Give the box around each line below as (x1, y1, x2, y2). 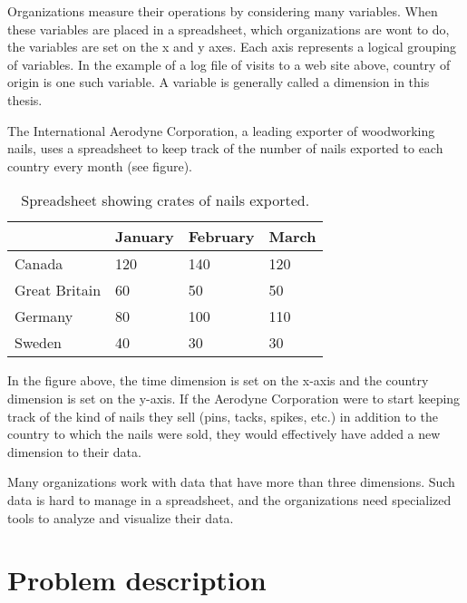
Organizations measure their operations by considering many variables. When (7, 2, 438, 20)
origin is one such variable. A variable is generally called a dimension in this (7, 73, 430, 92)
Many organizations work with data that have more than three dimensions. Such (7, 472, 455, 491)
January (115, 226, 174, 248)
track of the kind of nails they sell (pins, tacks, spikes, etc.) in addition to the (7, 406, 438, 425)
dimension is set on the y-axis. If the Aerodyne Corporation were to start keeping (7, 388, 461, 407)
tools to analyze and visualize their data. (7, 508, 234, 527)
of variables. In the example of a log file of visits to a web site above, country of (7, 54, 451, 73)
